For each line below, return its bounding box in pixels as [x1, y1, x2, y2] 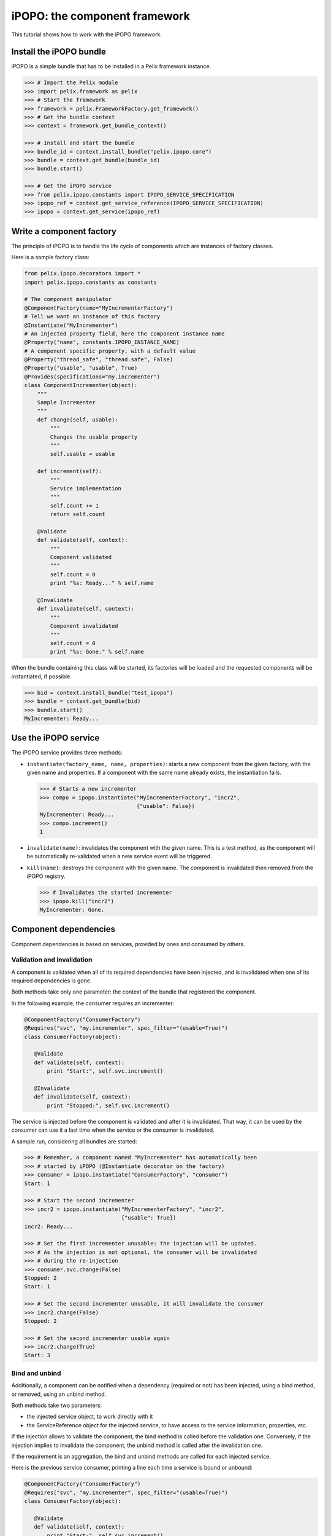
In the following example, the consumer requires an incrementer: [11, 999, 175, 1007]
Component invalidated [50, 622, 119, 630]
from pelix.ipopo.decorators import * [24, 270, 141, 277]
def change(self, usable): [37, 416, 119, 423]
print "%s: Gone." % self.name [50, 648, 144, 656]
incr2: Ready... [24, 1223, 74, 1230]
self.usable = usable [50, 450, 115, 458]
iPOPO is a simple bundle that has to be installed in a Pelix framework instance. [11, 63, 211, 70]
